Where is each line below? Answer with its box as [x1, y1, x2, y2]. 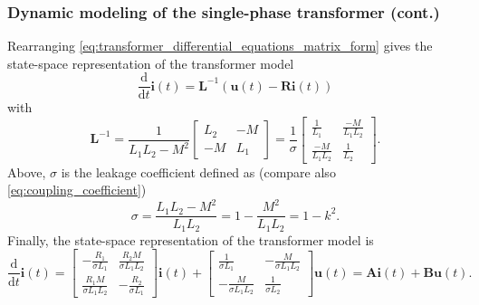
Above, [7, 162, 46, 181]
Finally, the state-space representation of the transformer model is [7, 230, 374, 249]
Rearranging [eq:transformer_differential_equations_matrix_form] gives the [7, 36, 433, 55]
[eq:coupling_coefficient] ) [7, 180, 147, 199]
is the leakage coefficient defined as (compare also [61, 162, 336, 181]
